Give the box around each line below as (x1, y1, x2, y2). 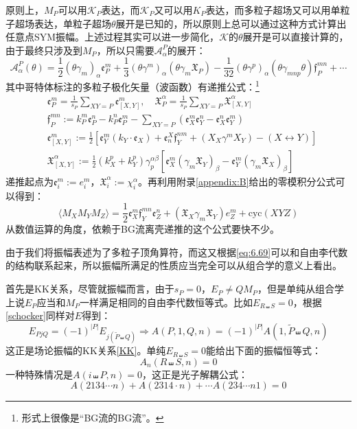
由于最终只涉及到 (5, 43, 82, 57)
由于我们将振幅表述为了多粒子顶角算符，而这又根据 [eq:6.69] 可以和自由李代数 (5, 244, 348, 259)
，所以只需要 (96, 43, 154, 57)
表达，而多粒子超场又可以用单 (205, 3, 341, 16)
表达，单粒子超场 (34, 16, 111, 30)
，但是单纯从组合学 (257, 281, 344, 296)
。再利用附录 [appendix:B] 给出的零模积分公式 (137, 174, 336, 188)
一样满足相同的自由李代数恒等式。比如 (80, 294, 253, 309)
